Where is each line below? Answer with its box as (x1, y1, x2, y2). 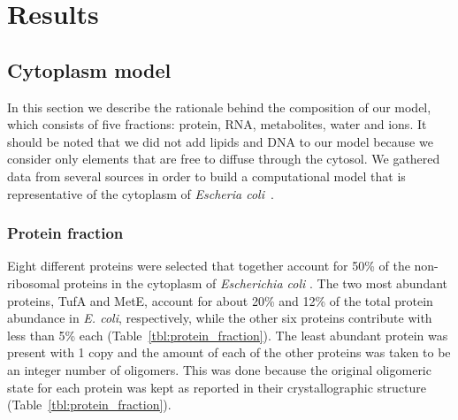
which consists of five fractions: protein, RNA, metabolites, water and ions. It (7, 115, 427, 134)
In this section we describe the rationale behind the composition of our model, (7, 97, 431, 116)
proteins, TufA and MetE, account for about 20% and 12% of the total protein (7, 291, 433, 309)
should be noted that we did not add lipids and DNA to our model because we (7, 132, 433, 150)
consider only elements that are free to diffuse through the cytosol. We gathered (7, 149, 440, 168)
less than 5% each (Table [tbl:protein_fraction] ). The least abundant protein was (7, 325, 448, 344)
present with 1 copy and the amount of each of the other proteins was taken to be (7, 343, 451, 362)
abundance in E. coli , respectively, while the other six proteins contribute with (7, 309, 432, 327)
